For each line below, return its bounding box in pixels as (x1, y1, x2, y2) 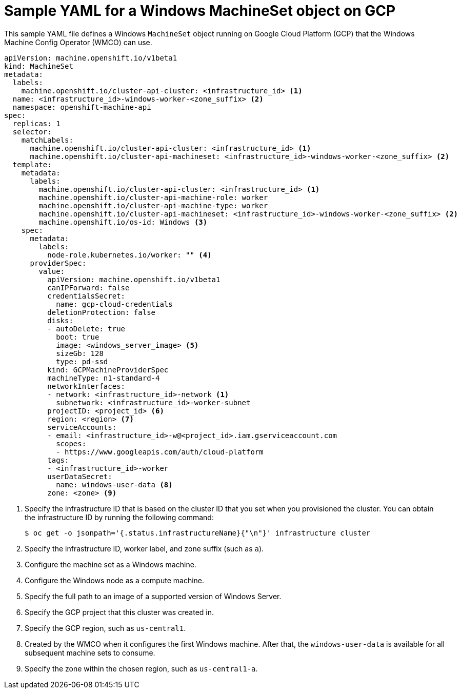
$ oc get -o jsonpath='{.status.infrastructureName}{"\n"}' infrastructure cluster (25, 528, 371, 537)
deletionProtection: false (47, 308, 156, 316)
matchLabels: (21, 135, 73, 144)
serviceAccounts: (47, 423, 117, 431)
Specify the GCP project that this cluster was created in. (25, 607, 214, 617)
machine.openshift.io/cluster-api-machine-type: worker (38, 201, 268, 210)
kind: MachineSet (4, 62, 73, 70)
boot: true (56, 332, 99, 341)
